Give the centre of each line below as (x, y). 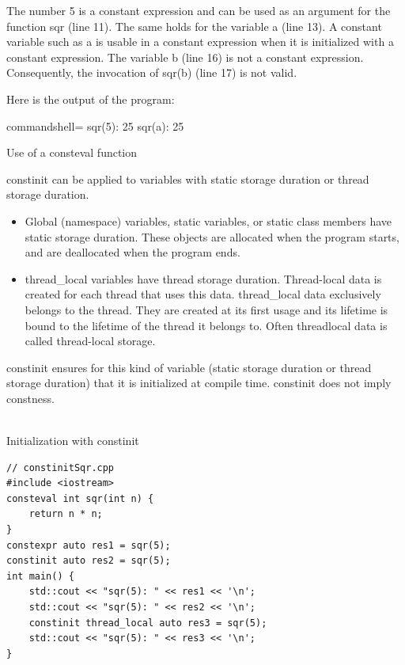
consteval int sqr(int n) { (80, 498)
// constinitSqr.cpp (61, 467)
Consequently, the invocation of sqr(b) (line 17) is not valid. (152, 72)
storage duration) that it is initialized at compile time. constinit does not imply (199, 383)
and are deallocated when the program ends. (132, 252)
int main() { (40, 576)
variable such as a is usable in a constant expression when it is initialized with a (200, 42)
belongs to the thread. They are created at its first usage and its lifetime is (206, 309)
